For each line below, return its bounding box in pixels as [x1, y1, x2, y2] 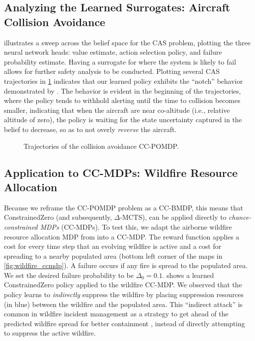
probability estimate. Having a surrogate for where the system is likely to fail [4, 56, 236, 67]
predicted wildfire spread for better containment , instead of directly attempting [4, 318, 245, 328]
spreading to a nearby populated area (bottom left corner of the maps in [4, 250, 223, 261]
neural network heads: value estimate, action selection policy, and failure [4, 47, 222, 57]
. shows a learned [162, 270, 214, 280]
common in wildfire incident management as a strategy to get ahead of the [4, 308, 228, 319]
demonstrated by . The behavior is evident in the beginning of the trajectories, [4, 85, 241, 96]
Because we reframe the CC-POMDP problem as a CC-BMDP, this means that [4, 202, 243, 212]
